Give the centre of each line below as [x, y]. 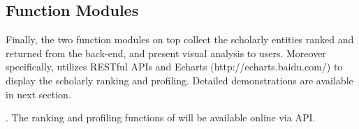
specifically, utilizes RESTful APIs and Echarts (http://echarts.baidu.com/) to [174, 67]
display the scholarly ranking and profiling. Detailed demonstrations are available [179, 80]
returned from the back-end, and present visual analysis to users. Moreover [166, 53]
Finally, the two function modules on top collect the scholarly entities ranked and [180, 39]
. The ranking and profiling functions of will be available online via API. [161, 117]
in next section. [38, 94]
